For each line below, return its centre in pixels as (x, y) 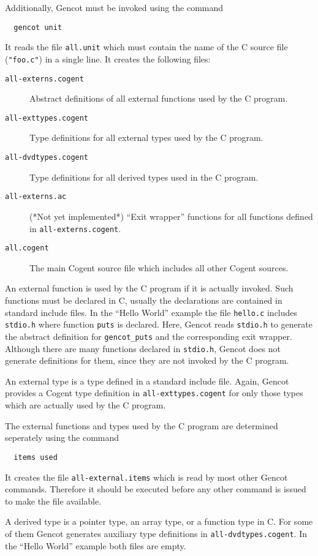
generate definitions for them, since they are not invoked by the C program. (147, 360)
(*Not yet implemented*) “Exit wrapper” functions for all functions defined (171, 216)
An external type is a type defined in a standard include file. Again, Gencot (147, 381)
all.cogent (27, 248)
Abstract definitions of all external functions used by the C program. (159, 98)
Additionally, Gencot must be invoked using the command (114, 7)
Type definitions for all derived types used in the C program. (144, 177)
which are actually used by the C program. (85, 405)
